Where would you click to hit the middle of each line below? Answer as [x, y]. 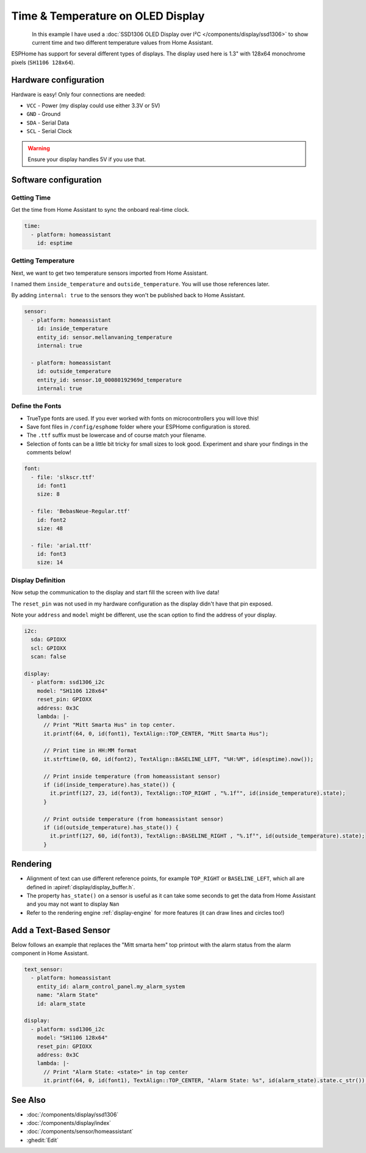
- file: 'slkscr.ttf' [63, 477]
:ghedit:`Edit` [43, 1140]
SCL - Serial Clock [49, 131]
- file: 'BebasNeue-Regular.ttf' [81, 511]
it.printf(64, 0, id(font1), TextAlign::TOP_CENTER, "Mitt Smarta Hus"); [156, 733]
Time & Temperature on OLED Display [108, 16]
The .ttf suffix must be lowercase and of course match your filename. [117, 435]
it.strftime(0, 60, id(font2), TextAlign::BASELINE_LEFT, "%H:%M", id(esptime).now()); [179, 759]
